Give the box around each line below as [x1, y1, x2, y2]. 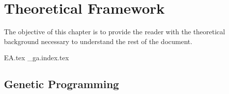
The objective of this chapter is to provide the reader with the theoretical [4, 26, 225, 37]
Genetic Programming [4, 76, 119, 92]
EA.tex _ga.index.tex [4, 52, 69, 63]
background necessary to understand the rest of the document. [4, 36, 193, 46]
